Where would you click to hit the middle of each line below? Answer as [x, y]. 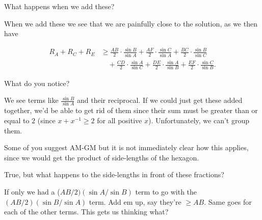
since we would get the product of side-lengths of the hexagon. [102, 157]
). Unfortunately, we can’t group [199, 120]
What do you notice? [37, 83]
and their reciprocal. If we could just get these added [160, 100]
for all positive [120, 120]
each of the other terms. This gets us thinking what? [86, 212]
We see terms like [31, 100]
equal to [17, 120]
